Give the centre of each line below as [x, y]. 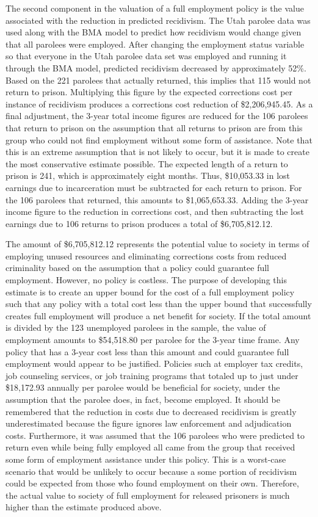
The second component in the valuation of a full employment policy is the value [155, 8]
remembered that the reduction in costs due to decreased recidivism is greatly [151, 411]
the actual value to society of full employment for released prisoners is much [148, 495]
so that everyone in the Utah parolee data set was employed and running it [146, 56]
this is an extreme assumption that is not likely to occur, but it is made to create [157, 152]
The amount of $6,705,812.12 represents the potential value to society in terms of [157, 244]
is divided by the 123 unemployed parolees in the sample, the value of [136, 327]
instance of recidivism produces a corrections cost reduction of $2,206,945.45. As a [159, 103]
